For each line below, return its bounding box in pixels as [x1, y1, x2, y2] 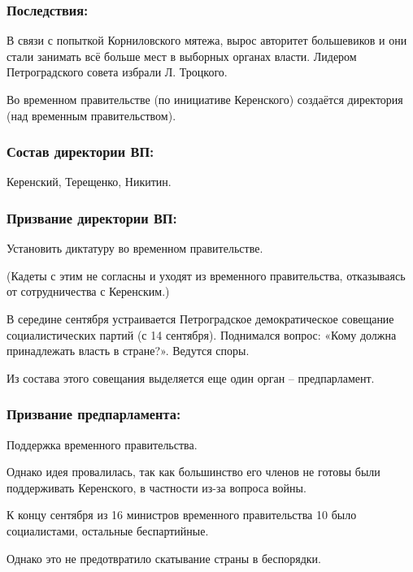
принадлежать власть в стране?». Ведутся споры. [7, 342, 250, 359]
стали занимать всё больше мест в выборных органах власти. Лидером [7, 47, 357, 64]
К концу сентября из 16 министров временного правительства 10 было [7, 506, 357, 523]
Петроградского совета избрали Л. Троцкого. [7, 63, 228, 80]
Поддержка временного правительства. [7, 435, 198, 453]
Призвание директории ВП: [7, 207, 177, 227]
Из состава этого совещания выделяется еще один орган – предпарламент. [7, 369, 375, 386]
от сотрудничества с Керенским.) [7, 283, 170, 300]
